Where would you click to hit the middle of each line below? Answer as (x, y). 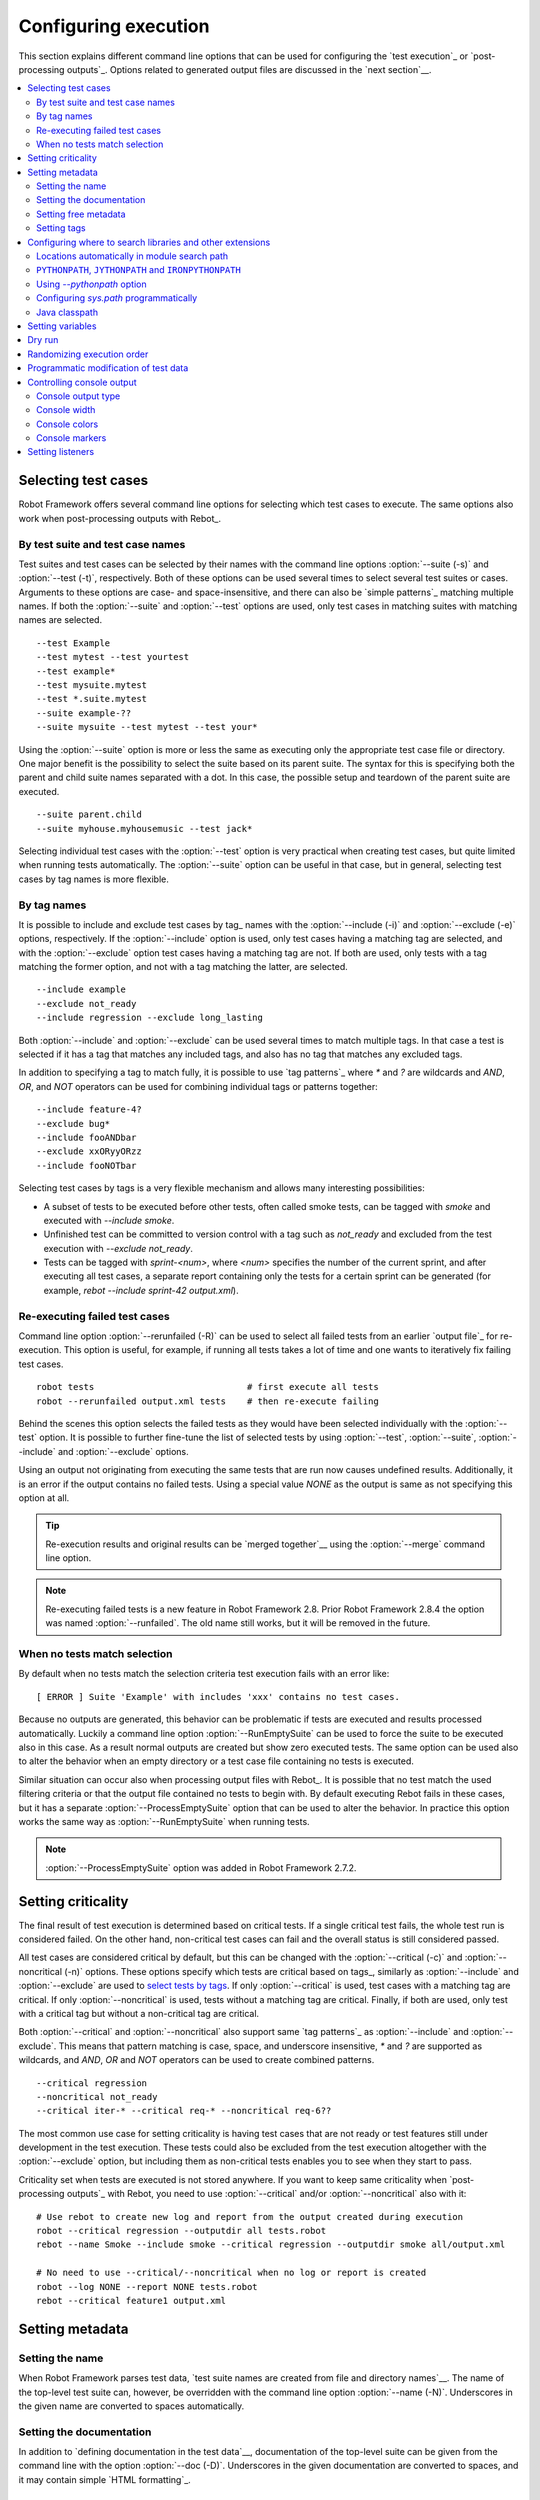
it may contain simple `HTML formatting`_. (105, 2479)
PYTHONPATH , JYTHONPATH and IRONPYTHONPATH (139, 270)
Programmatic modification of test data (108, 368)
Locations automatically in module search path (132, 256)
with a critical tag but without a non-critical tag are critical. (139, 2013)
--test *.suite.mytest (92, 699)
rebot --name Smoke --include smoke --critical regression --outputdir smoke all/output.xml (271, 2244)
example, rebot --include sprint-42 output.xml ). (141, 1290)
